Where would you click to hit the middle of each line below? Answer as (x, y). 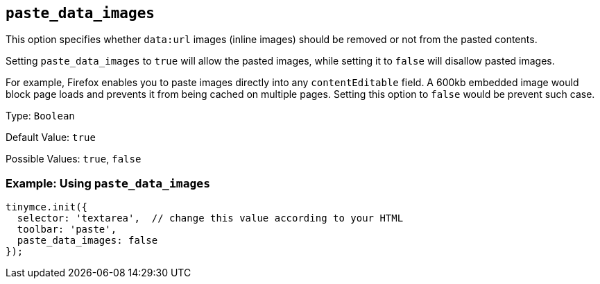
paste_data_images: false (87, 241)
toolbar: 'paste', (67, 229)
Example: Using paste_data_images (108, 183)
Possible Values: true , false (74, 159)
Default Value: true (51, 137)
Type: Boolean (40, 116)
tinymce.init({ (47, 207)
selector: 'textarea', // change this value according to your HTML (210, 218)
